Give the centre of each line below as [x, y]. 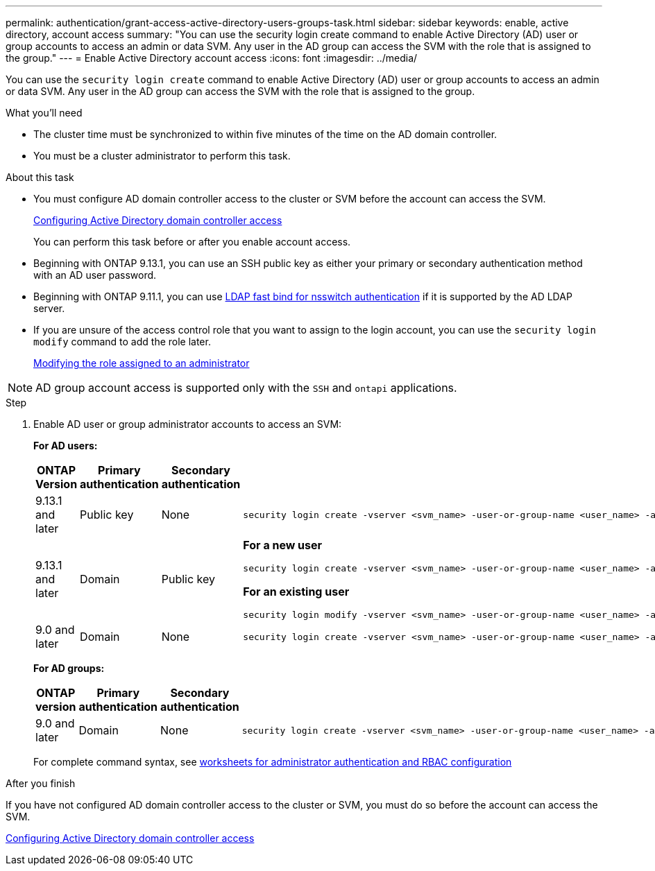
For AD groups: [69, 668]
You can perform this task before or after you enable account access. [192, 242]
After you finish [41, 783]
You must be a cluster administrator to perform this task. [162, 156]
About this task [40, 177]
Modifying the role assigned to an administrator [142, 363]
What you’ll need [44, 113]
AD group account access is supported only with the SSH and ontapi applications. [246, 388]
